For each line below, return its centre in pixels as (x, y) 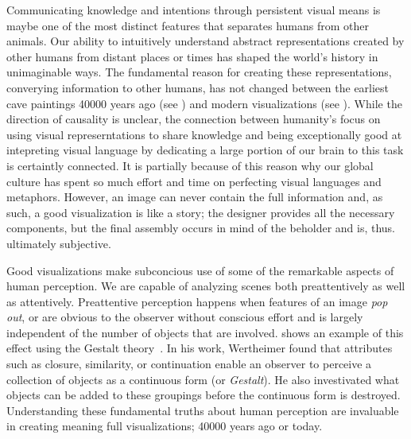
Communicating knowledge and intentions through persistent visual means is (194, 10)
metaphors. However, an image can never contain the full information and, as (195, 197)
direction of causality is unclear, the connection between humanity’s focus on (194, 119)
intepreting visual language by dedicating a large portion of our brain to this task (205, 150)
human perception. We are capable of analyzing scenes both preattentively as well (206, 286)
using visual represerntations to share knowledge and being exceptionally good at (204, 134)
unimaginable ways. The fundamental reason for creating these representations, (199, 72)
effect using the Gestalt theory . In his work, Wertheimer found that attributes (200, 348)
